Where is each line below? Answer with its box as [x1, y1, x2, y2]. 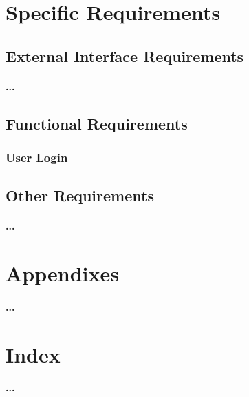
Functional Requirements [6, 112, 188, 134]
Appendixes [6, 259, 119, 287]
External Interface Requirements [6, 45, 244, 66]
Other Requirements [6, 185, 154, 206]
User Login [6, 149, 68, 166]
